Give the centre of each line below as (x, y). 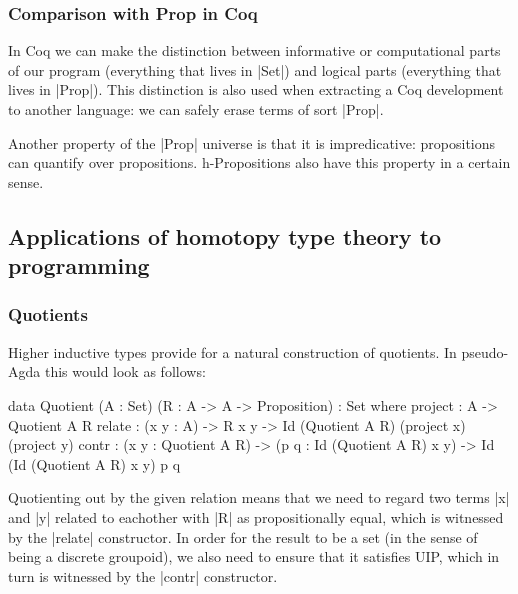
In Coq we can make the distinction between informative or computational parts (254, 50)
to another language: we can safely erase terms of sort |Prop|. (196, 109)
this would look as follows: (125, 371)
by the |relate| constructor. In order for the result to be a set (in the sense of (243, 536)
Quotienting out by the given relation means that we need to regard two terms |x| (259, 497)
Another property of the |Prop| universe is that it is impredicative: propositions (252, 142)
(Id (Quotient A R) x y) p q (94, 463)
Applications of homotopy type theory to (225, 235)
